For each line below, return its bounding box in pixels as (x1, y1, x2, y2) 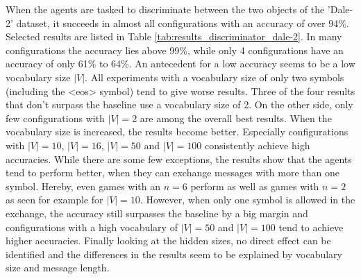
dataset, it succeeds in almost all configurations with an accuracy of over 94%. (16, 15, 349, 30)
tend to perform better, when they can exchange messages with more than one (6, 165, 340, 180)
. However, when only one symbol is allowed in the (140, 192, 355, 207)
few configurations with (6, 110, 105, 125)
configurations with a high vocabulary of (6, 219, 178, 234)
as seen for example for (6, 192, 103, 207)
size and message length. (6, 260, 110, 275)
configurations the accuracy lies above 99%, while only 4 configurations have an (6, 42, 344, 57)
